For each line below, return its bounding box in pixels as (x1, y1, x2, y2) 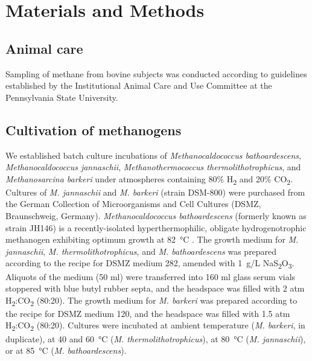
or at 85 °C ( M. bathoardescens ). (5, 344, 127, 357)
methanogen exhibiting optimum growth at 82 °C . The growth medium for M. (5, 233, 299, 246)
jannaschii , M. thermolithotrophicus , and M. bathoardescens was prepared (5, 244, 277, 257)
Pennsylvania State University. (5, 91, 118, 103)
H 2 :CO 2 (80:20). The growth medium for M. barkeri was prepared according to (5, 293, 298, 308)
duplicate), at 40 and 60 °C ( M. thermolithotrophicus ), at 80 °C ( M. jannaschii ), (5, 332, 306, 345)
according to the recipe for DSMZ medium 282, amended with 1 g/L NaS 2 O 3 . (5, 257, 294, 271)
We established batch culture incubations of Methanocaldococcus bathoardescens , (5, 149, 301, 161)
